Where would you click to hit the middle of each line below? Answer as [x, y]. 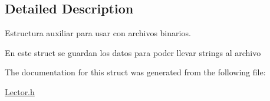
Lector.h [20, 91]
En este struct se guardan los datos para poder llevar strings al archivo [133, 52]
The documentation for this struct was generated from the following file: [135, 72]
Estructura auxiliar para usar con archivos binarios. [98, 33]
